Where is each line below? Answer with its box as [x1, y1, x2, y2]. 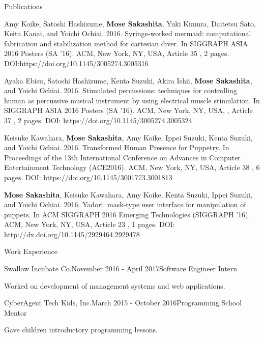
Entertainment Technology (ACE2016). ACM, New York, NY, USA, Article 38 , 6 [4, 162, 260, 173]
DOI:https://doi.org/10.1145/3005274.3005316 [4, 58, 149, 68]
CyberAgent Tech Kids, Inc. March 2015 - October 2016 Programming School [4, 297, 242, 308]
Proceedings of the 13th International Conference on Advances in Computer [4, 152, 241, 162]
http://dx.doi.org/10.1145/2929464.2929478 [4, 229, 140, 239]
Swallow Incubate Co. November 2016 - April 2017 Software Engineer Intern [4, 263, 238, 274]
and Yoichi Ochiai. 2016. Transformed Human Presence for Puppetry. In [4, 142, 229, 153]
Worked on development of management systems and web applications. [4, 280, 225, 291]
